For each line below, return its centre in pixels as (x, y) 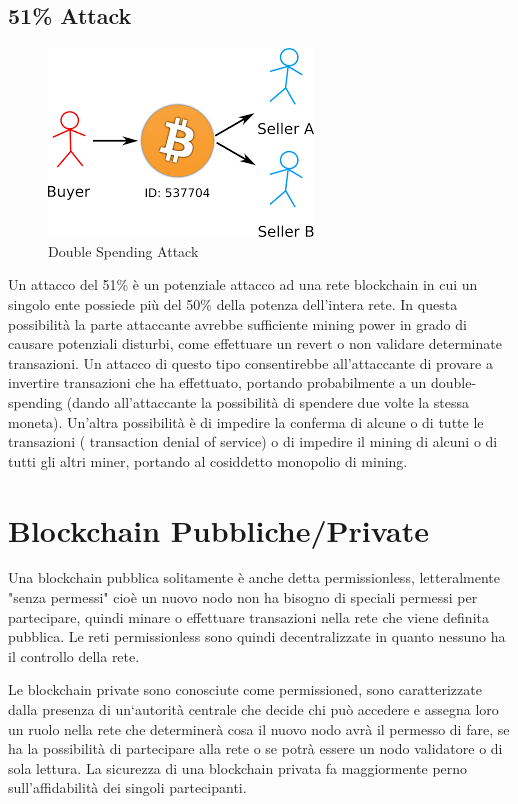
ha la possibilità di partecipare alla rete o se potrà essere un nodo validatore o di (255, 748)
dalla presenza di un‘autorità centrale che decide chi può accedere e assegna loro (253, 709)
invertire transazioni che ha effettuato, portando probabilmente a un (217, 382)
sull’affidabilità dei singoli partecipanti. (127, 787)
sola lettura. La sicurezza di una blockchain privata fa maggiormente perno (238, 767)
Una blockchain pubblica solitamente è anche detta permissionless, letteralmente (254, 577)
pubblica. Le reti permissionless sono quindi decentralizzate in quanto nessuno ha (257, 636)
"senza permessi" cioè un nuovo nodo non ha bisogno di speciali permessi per (243, 597)
